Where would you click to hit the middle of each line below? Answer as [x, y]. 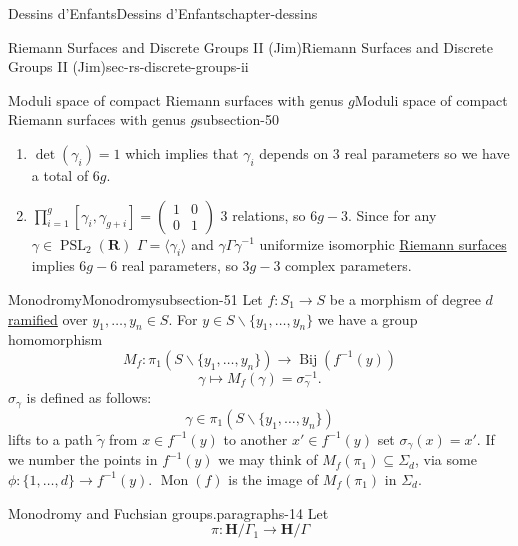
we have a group [367, 318]
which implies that [182, 152]
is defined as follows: [89, 397]
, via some [445, 459]
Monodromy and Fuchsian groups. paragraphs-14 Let [168, 512]
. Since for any [392, 214]
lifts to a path [50, 438]
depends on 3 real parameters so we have [384, 152]
